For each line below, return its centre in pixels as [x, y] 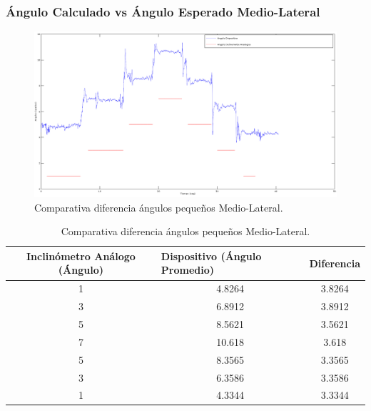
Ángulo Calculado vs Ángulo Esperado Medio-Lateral [163, 11]
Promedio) [188, 270]
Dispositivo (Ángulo [211, 256]
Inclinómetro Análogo [81, 256]
